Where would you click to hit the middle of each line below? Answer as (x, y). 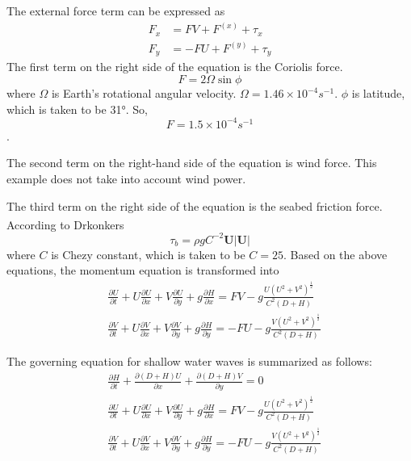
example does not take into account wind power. (126, 178)
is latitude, (378, 93)
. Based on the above (336, 254)
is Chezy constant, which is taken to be (148, 254)
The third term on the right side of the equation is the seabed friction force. (195, 205)
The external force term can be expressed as (116, 10)
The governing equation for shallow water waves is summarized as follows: (189, 361)
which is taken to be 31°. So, (77, 109)
